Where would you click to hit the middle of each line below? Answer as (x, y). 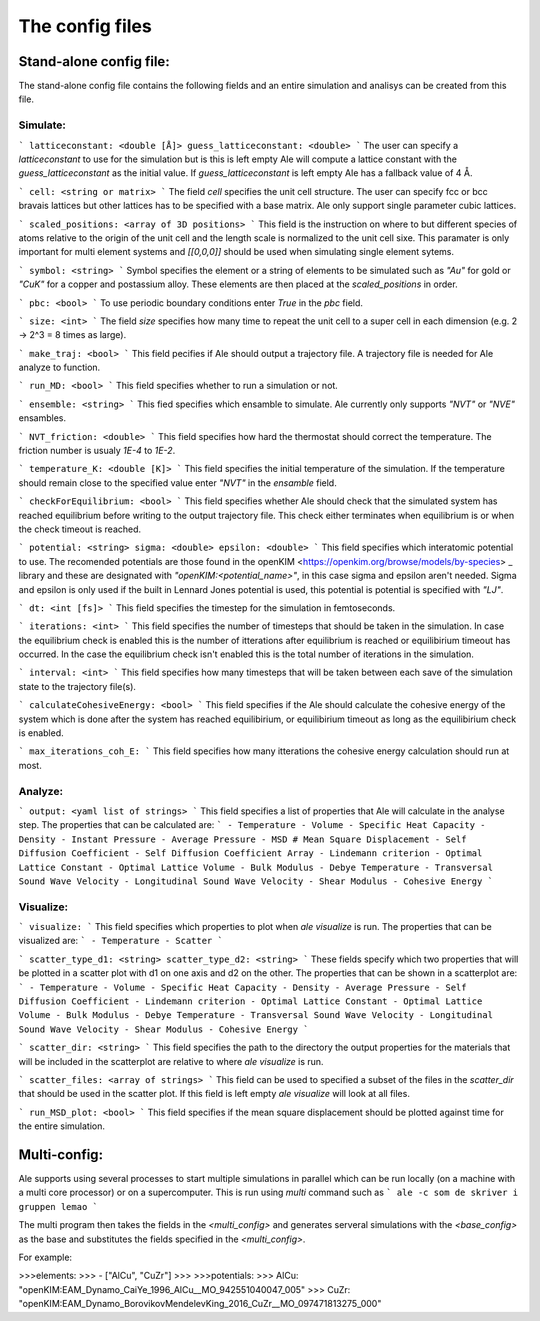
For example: (45, 1257)
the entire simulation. (61, 1126)
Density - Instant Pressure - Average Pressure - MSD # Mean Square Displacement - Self (242, 839)
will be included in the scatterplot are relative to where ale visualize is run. (171, 1061)
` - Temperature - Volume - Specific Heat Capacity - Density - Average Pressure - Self (242, 987)
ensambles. (42, 418)
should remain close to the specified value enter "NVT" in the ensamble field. (177, 482)
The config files (85, 26)
